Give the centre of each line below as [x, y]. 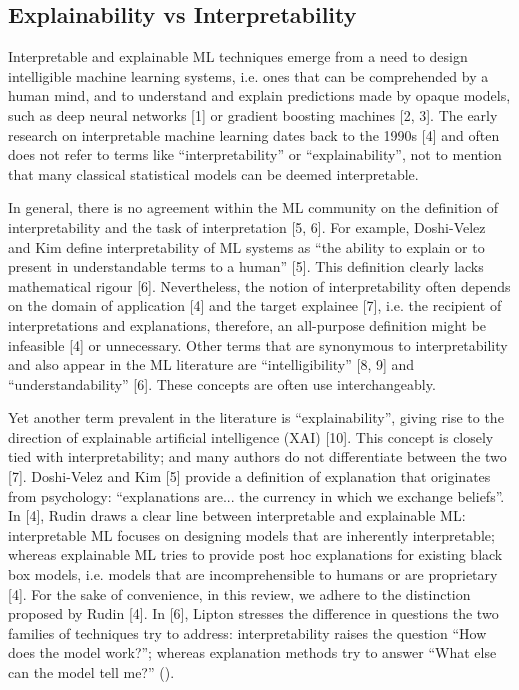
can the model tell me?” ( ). [91, 672]
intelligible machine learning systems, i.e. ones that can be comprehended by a [248, 75]
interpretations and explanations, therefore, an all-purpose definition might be [247, 324]
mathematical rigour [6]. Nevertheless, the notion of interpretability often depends [259, 285]
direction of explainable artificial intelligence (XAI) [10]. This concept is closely [251, 436]
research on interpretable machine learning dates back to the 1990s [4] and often [254, 134]
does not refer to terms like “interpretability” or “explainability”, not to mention [255, 154]
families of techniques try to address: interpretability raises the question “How [247, 632]
